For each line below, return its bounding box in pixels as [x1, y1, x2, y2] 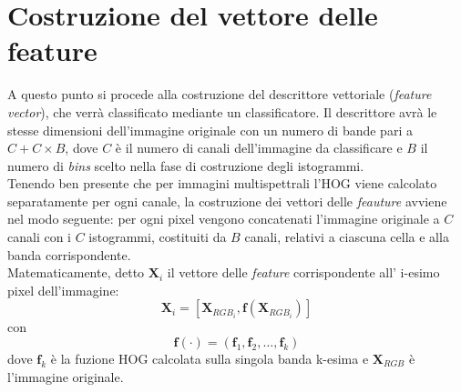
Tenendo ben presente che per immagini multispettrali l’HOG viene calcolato [7, 174, 437, 193]
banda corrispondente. [7, 245, 131, 264]
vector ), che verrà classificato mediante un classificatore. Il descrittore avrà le [7, 102, 437, 121]
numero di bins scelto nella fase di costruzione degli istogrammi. [7, 156, 364, 175]
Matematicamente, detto [7, 263, 145, 282]
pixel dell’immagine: [7, 280, 119, 299]
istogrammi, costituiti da [88, 227, 227, 246]
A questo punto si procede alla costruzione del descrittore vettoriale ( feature [7, 85, 432, 104]
